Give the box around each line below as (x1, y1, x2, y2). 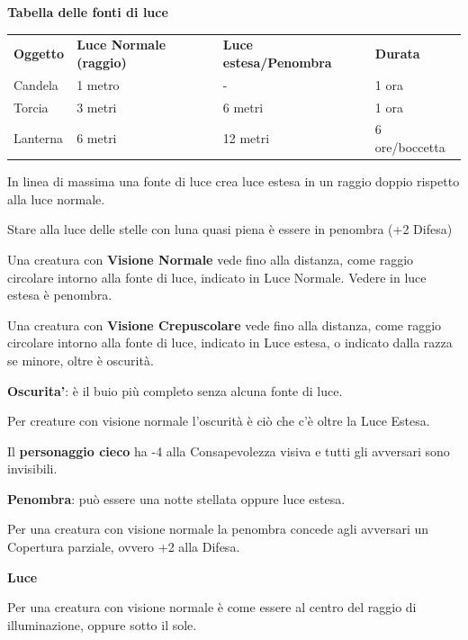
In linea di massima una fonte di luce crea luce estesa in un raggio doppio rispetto (7, 172, 460, 191)
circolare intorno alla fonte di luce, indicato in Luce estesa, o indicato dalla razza (7, 333, 453, 352)
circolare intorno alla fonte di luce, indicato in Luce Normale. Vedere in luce (7, 267, 427, 286)
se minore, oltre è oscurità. (7, 350, 154, 369)
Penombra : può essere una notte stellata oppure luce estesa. (7, 489, 346, 508)
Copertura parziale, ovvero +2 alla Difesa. (7, 537, 240, 556)
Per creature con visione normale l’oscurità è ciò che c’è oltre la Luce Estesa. (7, 411, 430, 430)
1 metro (76, 75, 120, 94)
